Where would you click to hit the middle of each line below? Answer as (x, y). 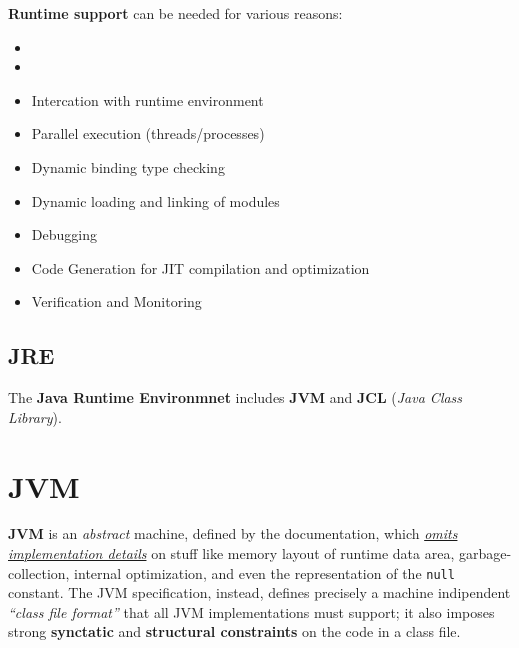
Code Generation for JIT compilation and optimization (200, 267)
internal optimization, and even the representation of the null (264, 572)
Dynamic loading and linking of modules (155, 200)
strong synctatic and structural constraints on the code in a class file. (234, 631)
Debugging (64, 234)
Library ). (35, 416)
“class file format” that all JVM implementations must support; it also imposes (251, 611)
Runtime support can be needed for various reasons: (175, 13)
